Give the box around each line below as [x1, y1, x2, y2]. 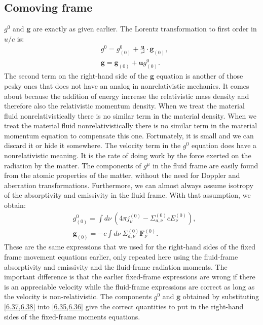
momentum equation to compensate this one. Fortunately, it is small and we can [4, 130, 254, 140]
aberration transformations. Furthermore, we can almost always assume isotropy [4, 179, 253, 190]
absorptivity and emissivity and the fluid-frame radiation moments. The [4, 261, 228, 272]
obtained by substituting [182, 291, 259, 302]
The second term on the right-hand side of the [4, 70, 148, 81]
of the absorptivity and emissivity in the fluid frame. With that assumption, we [4, 190, 251, 200]
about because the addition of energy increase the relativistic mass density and [4, 90, 249, 101]
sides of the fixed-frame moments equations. [4, 311, 140, 321]
